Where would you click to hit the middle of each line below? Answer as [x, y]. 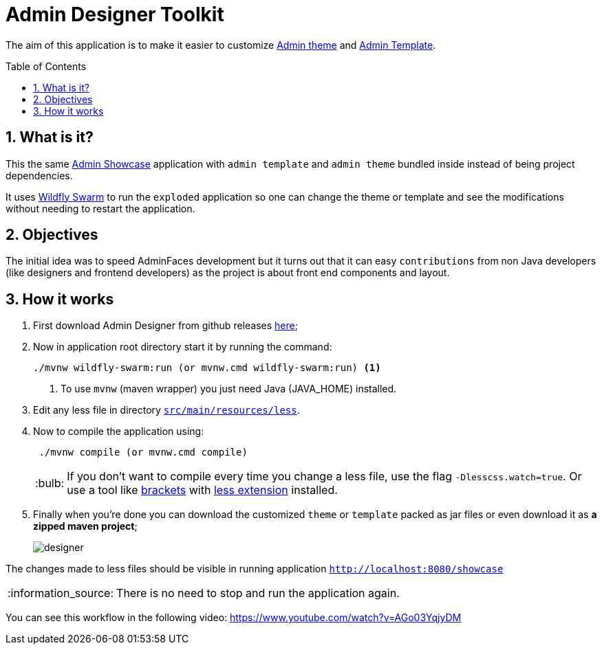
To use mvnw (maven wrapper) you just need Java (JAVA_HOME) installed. [229, 389]
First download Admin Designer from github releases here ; [165, 326]
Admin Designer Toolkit [115, 14]
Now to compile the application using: [119, 432]
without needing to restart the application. [100, 208]
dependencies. [39, 175]
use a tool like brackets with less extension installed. [202, 490]
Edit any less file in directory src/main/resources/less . [166, 410]
